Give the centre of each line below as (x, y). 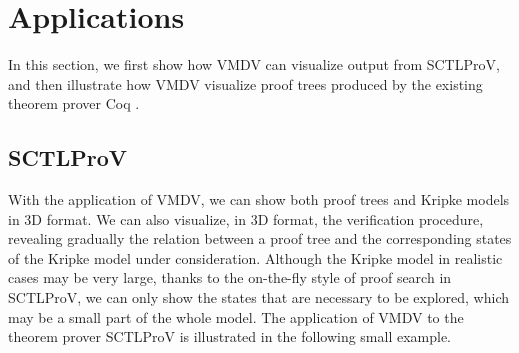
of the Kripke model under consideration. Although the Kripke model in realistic (255, 257)
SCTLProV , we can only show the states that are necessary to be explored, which (258, 297)
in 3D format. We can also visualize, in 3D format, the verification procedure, (246, 218)
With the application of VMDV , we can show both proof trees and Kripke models (259, 199)
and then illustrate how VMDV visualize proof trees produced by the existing (245, 83)
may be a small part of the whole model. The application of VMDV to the (236, 316)
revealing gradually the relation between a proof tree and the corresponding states (260, 238)
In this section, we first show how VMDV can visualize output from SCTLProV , (254, 64)
